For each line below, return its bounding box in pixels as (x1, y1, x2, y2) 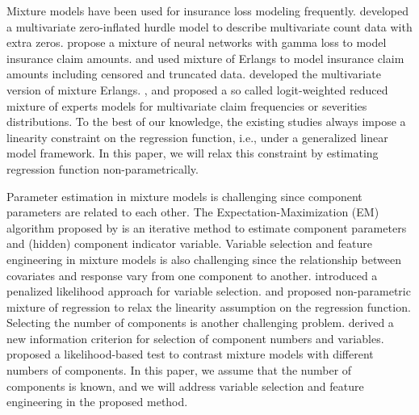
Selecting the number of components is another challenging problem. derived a (6, 314, 394, 331)
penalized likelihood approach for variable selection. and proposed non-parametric (6, 283, 411, 300)
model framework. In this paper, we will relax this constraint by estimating (6, 145, 379, 161)
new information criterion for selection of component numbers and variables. (6, 329, 384, 346)
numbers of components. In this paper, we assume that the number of (6, 362, 352, 379)
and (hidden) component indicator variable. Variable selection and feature (6, 235, 372, 252)
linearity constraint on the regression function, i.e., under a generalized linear (6, 128, 388, 145)
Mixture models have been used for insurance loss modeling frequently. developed (6, 2, 409, 19)
